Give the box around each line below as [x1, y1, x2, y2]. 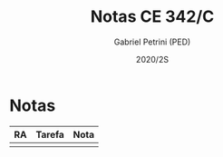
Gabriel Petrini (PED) [113, 36, 191, 47]
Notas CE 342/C [90, 6, 215, 27]
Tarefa [35, 128, 65, 141]
